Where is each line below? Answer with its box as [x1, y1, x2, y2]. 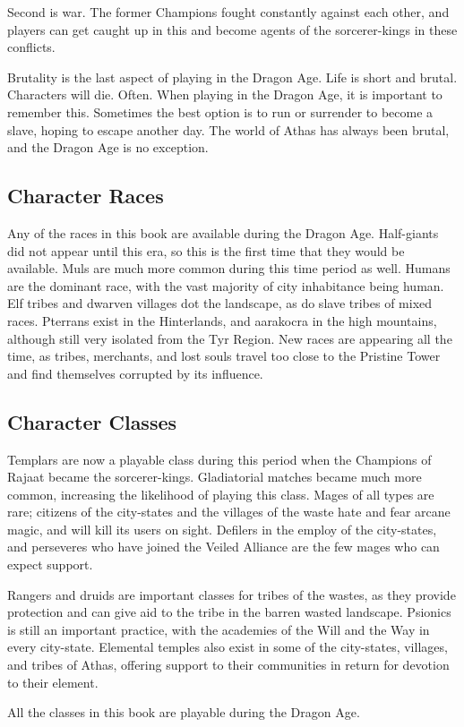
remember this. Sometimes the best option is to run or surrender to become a [7, 102, 434, 121]
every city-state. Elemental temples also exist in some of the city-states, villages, [7, 637, 448, 656]
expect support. [7, 555, 93, 574]
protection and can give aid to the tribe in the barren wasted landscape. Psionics [7, 603, 451, 621]
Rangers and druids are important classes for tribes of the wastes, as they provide [7, 585, 456, 603]
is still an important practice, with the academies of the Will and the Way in [7, 620, 430, 638]
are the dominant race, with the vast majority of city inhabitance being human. [7, 276, 444, 295]
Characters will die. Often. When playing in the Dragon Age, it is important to [7, 85, 443, 104]
